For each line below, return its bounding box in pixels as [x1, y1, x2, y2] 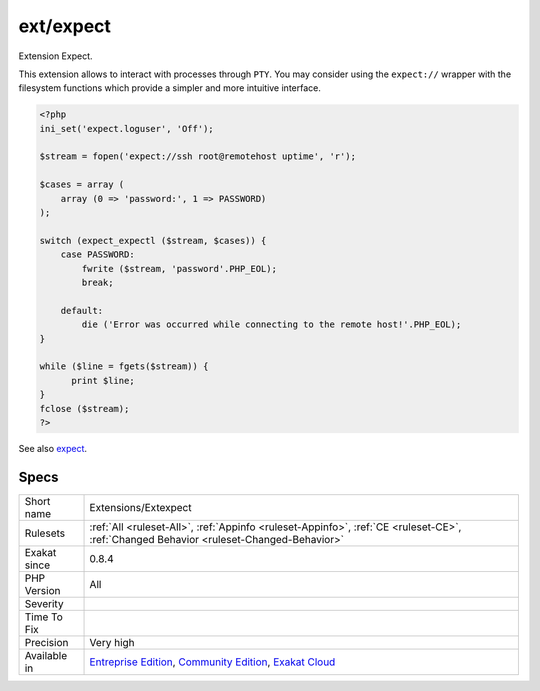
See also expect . [18, 442, 88, 454]
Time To [24, 610, 64, 624]
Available [24, 648, 68, 662]
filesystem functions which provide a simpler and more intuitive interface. [18, 82, 322, 94]
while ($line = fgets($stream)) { [39, 361, 209, 372]
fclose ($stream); [39, 403, 130, 414]
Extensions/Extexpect [89, 500, 192, 514]
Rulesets [24, 526, 65, 540]
